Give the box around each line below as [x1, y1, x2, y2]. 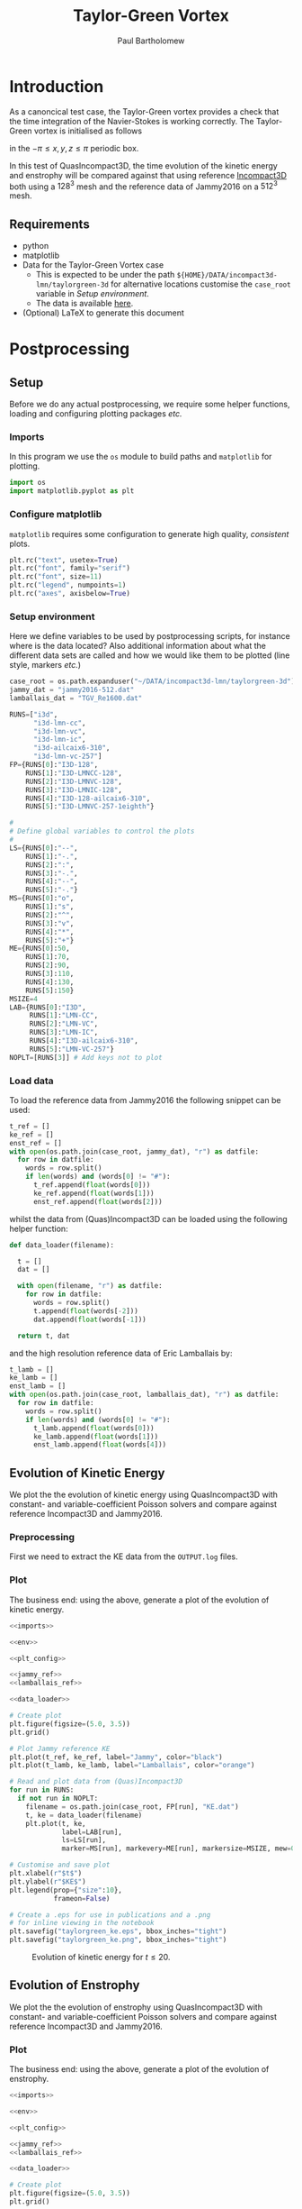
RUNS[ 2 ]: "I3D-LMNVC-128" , [25, 777, 123, 786]
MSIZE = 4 [9, 994, 39, 1003]
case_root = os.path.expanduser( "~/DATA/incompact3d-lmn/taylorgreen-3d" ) [9, 677, 296, 686]
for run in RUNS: [9, 1785, 75, 1794]
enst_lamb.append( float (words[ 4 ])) [32, 1440, 167, 1449]
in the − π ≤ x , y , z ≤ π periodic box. [9, 142, 139, 153]
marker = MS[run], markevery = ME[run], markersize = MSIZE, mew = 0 [61, 1844, 296, 1853]
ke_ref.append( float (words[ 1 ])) [32, 1189, 155, 1198]
